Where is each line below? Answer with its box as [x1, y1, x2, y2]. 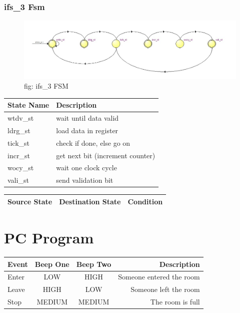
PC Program [4, 227, 94, 248]
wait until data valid [56, 113, 119, 123]
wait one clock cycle [56, 162, 117, 173]
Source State [7, 196, 52, 206]
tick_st [7, 137, 30, 148]
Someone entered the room [118, 271, 200, 282]
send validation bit [56, 175, 113, 185]
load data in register [56, 125, 118, 135]
